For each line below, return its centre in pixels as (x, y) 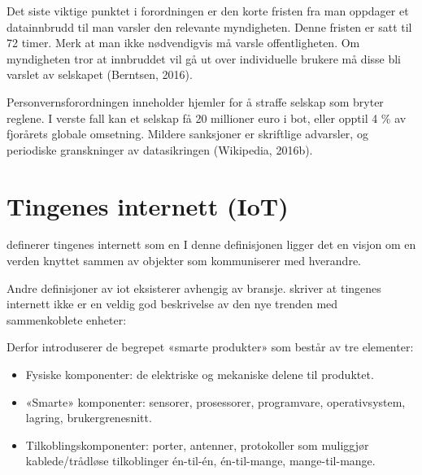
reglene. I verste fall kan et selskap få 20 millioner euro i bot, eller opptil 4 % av (207, 118)
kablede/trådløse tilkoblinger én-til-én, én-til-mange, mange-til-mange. (200, 461)
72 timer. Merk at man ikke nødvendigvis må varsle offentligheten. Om (183, 43)
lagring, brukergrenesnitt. (89, 418)
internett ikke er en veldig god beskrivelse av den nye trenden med (172, 304)
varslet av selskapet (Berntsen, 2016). (100, 74)
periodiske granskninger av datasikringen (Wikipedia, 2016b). (160, 149)
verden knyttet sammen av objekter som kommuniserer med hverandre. (184, 261)
